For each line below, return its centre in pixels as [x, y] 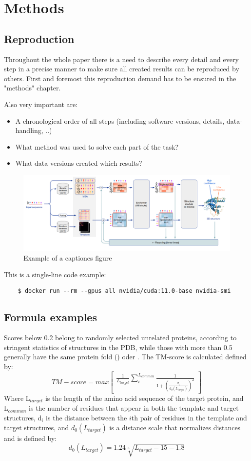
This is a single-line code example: [55, 274]
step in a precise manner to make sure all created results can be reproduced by [122, 69]
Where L [17, 398]
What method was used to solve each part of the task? [97, 146]
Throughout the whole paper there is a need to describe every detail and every [121, 59]
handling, [29, 130]
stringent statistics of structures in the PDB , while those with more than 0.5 [118, 347]
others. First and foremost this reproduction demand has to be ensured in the [120, 78]
